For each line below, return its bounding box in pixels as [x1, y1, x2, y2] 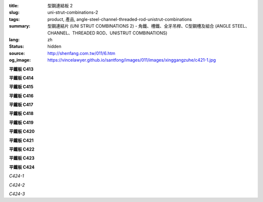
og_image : [9, 57, 31, 63]
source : [9, 50, 25, 56]
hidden [47, 44, 62, 50]
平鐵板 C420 [9, 129, 35, 135]
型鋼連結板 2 [47, 3, 73, 8]
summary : [9, 23, 31, 29]
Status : [9, 44, 24, 50]
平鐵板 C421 [9, 137, 34, 143]
